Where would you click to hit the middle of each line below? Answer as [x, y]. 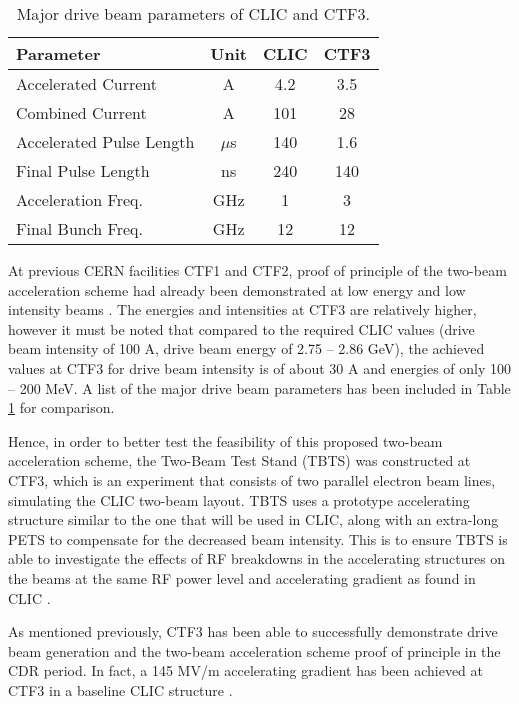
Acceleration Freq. [79, 199]
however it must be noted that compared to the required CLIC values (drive [241, 328]
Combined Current [81, 112]
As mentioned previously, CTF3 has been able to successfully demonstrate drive [253, 631]
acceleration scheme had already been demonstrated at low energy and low [237, 289]
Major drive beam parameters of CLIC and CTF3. [193, 13]
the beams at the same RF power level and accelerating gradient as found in [242, 577]
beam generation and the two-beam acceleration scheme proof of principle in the [254, 650]
